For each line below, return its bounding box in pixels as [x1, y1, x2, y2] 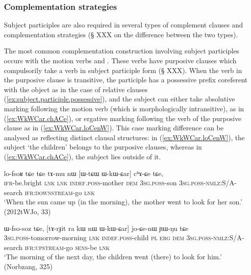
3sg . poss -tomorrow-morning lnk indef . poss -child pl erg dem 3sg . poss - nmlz [4, 232, 228, 243]
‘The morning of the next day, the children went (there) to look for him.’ [4, 251, 222, 262]
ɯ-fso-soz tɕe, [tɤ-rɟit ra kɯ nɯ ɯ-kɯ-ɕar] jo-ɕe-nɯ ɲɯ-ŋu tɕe [4, 223, 189, 233]
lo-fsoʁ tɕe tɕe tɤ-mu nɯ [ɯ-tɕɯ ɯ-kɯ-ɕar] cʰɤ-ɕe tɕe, [4, 168, 164, 178]
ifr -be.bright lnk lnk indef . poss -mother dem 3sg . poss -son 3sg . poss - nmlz [4, 177, 220, 188]
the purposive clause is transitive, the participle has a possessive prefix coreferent [4, 75, 248, 85]
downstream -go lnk [35, 187, 95, 197]
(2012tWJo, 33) [4, 206, 51, 216]
